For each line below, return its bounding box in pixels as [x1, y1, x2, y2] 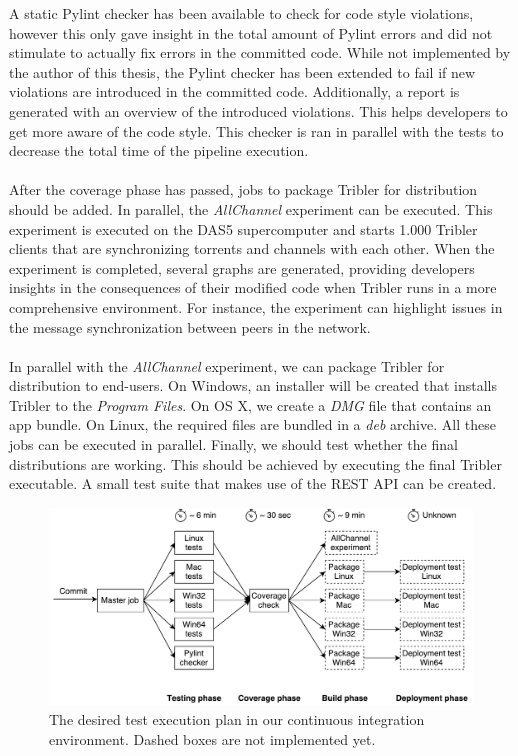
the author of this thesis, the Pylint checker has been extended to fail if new [9, 61, 476, 82]
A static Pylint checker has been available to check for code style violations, [9, 3, 474, 23]
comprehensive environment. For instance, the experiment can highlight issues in [9, 296, 503, 317]
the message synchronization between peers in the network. [9, 316, 371, 337]
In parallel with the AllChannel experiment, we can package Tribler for [9, 355, 445, 376]
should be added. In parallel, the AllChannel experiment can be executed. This [9, 198, 493, 219]
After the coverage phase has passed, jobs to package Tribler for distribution [9, 179, 478, 200]
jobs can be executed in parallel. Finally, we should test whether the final [9, 434, 458, 455]
